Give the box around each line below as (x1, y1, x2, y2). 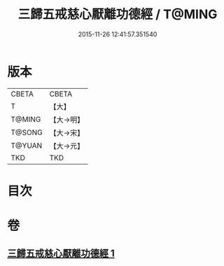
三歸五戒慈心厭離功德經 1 (7, 248, 115, 260)
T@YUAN (10, 141, 43, 150)
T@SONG (10, 127, 43, 137)
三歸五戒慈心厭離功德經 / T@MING (17, 6, 218, 22)
